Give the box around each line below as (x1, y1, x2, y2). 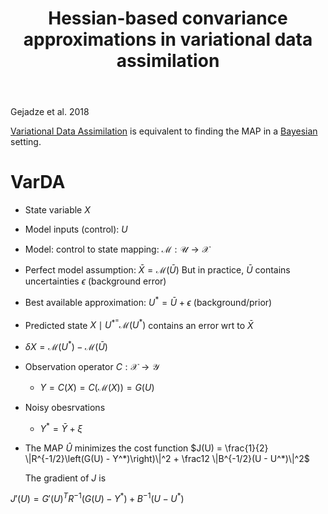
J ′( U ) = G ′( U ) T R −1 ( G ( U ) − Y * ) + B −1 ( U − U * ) (10, 491, 185, 505)
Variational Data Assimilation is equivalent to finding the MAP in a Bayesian (10, 125, 318, 137)
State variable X (24, 204, 91, 216)
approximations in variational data (23, 28, 313, 51)
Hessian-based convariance (48, 7, 288, 30)
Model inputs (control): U (24, 223, 128, 236)
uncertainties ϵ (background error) (24, 275, 167, 287)
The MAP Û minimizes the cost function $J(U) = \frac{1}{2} (24, 442, 269, 454)
